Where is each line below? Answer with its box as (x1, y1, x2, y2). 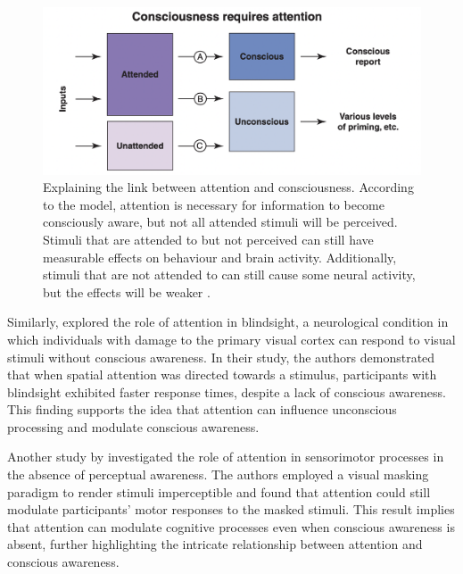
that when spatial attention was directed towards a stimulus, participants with (7, 365, 437, 384)
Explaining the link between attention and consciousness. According (43, 178, 414, 196)
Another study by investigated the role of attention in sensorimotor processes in (7, 447, 444, 466)
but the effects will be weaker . (43, 282, 211, 301)
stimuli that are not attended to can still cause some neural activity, (43, 265, 416, 284)
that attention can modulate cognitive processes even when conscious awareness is (7, 517, 455, 536)
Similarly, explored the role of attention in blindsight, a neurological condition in (7, 312, 449, 331)
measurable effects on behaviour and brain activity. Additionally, (43, 247, 397, 266)
